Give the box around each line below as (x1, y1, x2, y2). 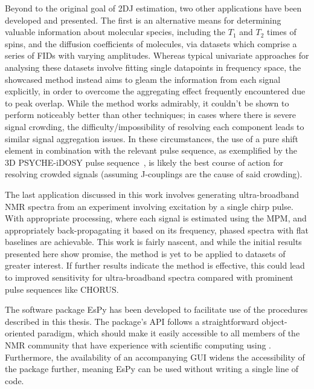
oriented (5, 327, 35, 339)
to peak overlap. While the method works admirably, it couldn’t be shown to (5, 96, 289, 109)
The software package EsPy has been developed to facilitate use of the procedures (5, 303, 308, 316)
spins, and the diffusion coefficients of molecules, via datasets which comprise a (5, 37, 297, 50)
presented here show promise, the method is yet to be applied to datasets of (5, 247, 286, 260)
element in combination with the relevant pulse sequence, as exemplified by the (5, 144, 298, 157)
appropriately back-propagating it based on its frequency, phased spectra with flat (5, 223, 309, 236)
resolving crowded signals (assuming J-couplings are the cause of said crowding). (5, 168, 303, 180)
